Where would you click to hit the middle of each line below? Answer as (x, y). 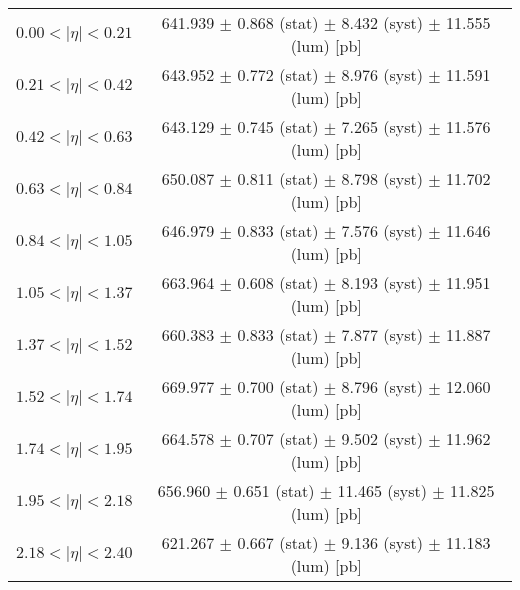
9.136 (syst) (382, 542)
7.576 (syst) (382, 230)
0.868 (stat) (278, 22)
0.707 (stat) (278, 438)
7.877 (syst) (382, 334)
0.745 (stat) (278, 126)
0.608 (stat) (278, 282)
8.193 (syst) (382, 282)
